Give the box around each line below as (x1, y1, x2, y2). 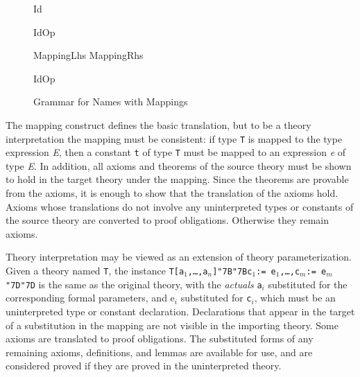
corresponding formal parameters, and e (6, 290, 175, 305)
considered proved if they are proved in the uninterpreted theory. (6, 358, 282, 373)
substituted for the (268, 277, 348, 291)
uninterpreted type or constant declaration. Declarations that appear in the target (6, 304, 355, 318)
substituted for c (180, 290, 252, 305)
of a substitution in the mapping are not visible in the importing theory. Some (6, 317, 338, 332)
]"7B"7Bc (212, 267, 252, 277)
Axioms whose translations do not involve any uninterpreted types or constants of (6, 199, 354, 213)
